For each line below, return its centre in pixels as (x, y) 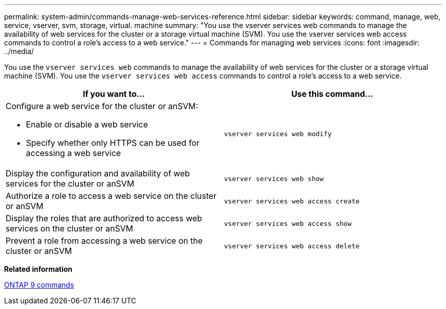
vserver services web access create (292, 201)
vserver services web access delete (292, 246)
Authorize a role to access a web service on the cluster (111, 196)
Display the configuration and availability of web (98, 173)
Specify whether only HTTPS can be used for (113, 143)
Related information (38, 269)
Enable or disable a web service (87, 124)
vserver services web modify (278, 134)
